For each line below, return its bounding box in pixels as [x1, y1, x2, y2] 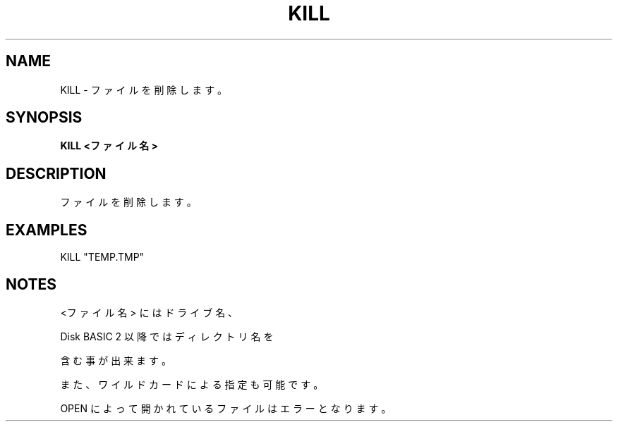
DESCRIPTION [6, 164, 107, 182]
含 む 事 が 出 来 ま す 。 [60, 354, 171, 366]
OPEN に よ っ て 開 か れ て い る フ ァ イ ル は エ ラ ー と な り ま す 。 [60, 402, 392, 414]
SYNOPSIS [6, 109, 83, 127]
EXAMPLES [6, 221, 87, 239]
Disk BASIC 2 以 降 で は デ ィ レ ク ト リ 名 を [60, 330, 274, 342]
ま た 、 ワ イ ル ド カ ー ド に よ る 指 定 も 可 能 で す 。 [60, 378, 324, 390]
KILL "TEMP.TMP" [60, 251, 145, 264]
